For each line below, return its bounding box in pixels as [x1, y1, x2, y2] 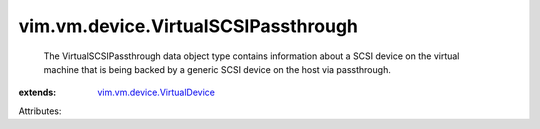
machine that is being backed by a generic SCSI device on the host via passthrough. [43, 63, 392, 75]
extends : [18, 86, 57, 99]
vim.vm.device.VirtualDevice [97, 86, 215, 99]
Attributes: [18, 105, 62, 117]
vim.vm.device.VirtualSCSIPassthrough [18, 15, 359, 37]
